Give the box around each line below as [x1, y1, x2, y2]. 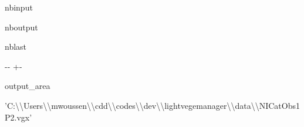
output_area [5, 80, 50, 92]
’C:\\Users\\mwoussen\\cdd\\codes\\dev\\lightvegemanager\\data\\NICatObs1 [5, 99, 300, 111]
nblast [5, 40, 27, 53]
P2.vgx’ [5, 111, 32, 123]
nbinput [5, 1, 33, 13]
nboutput [5, 20, 38, 33]
